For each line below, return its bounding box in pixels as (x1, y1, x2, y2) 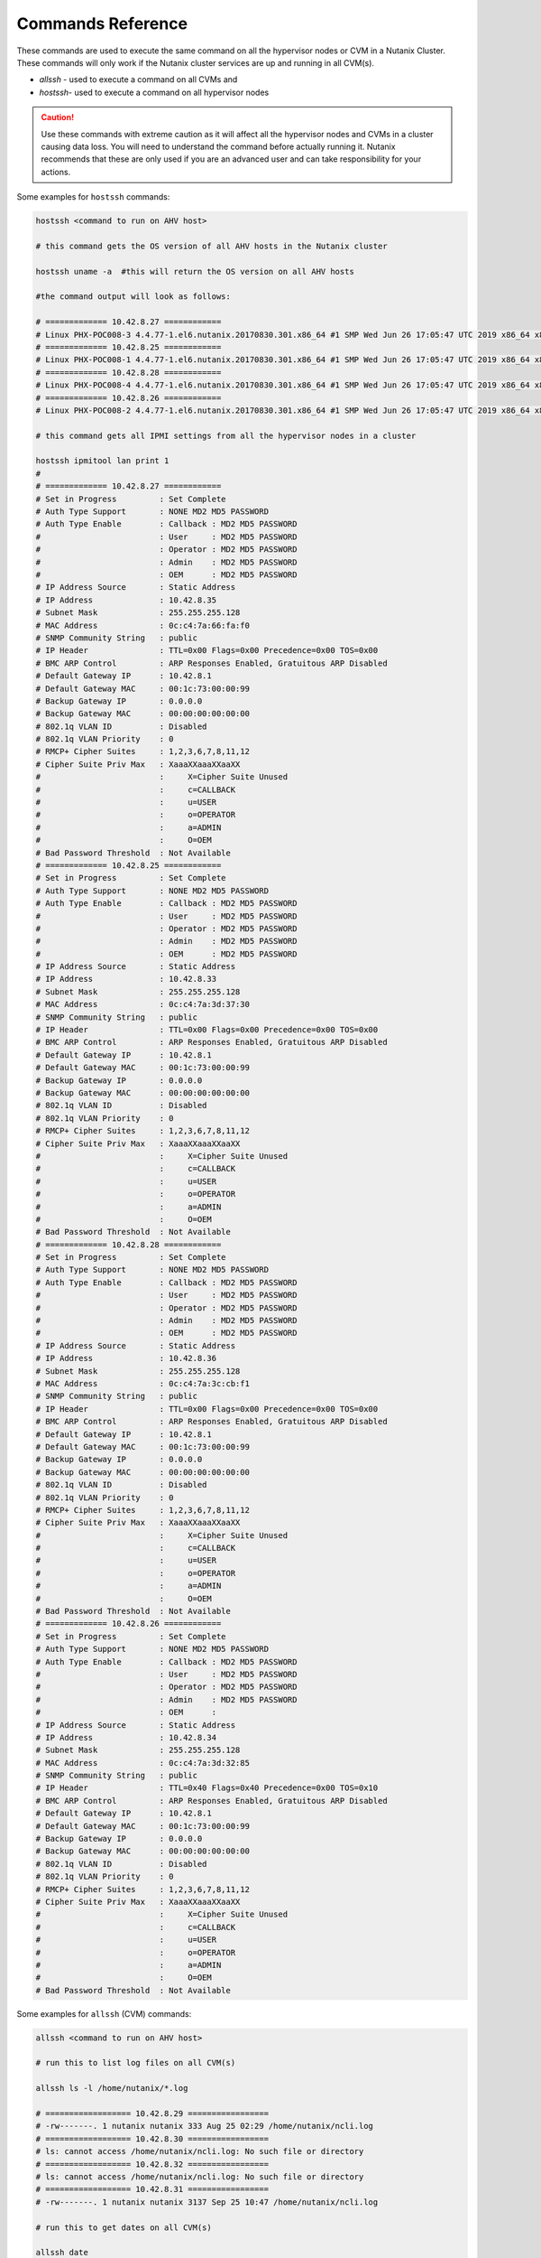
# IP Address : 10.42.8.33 (35, 974, 216, 984)
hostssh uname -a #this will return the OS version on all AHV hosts (35, 266, 355, 276)
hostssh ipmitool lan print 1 (35, 456, 170, 466)
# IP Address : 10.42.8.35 (35, 594, 216, 605)
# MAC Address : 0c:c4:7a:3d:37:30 (35, 999, 250, 1010)
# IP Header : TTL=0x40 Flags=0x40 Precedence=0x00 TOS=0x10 (35, 1783, 379, 1793)
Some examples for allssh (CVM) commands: (16, 2008, 192, 2019)
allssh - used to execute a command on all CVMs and (39, 74, 238, 85)
